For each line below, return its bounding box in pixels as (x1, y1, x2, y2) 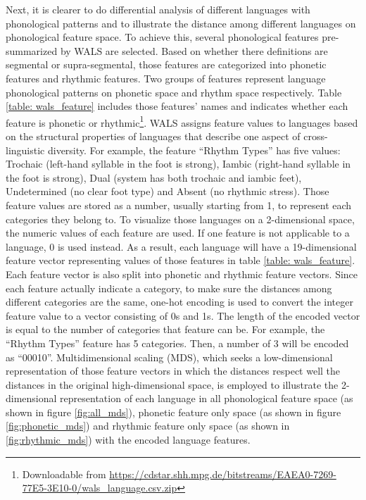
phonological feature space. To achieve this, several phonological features (6, 30, 319, 44)
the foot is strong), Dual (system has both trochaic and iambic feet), (6, 170, 302, 185)
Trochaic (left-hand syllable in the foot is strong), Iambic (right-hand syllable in (6, 156, 351, 171)
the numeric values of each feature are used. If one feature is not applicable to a (6, 225, 350, 240)
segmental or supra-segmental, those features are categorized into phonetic (6, 57, 327, 72)
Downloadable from (22, 466, 106, 481)
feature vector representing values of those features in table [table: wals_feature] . (6, 253, 355, 268)
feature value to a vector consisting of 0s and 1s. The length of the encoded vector (6, 308, 360, 323)
